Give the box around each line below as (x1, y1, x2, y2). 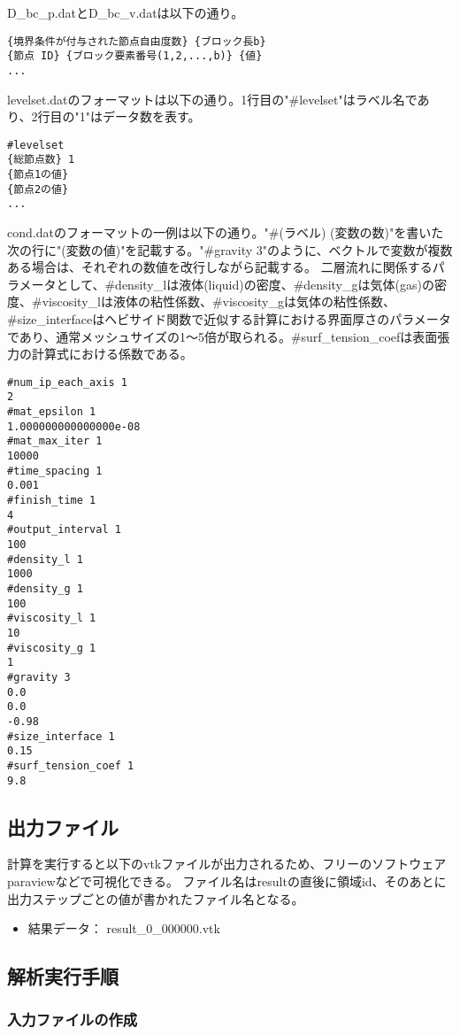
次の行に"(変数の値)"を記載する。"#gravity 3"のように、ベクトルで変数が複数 (7, 240, 453, 259)
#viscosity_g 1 (7, 641, 96, 654)
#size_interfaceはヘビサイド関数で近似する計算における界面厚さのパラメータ (7, 310, 451, 328)
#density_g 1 (7, 582, 83, 595)
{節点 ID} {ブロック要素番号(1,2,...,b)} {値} (7, 50, 263, 63)
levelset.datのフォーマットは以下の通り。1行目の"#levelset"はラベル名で (7, 89, 418, 108)
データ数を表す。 (102, 107, 201, 126)
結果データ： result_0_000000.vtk (27, 919, 220, 938)
